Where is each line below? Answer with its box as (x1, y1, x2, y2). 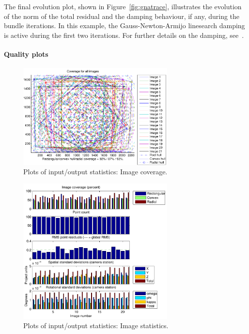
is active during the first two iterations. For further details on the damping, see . (4, 30, 244, 40)
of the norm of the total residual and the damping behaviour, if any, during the (4, 11, 240, 21)
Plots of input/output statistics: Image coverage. (23, 167, 168, 177)
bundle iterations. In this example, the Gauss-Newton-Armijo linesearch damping (4, 20, 245, 31)
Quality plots (4, 49, 48, 59)
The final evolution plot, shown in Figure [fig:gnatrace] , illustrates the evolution (4, 1, 242, 11)
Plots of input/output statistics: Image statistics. (23, 320, 169, 331)
